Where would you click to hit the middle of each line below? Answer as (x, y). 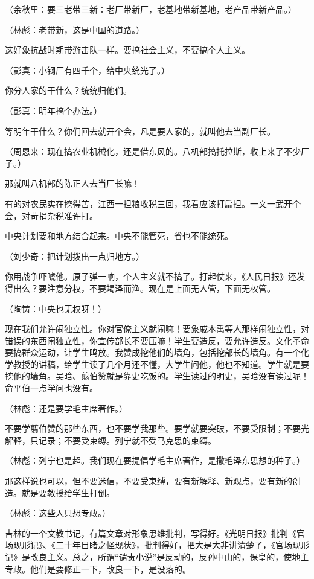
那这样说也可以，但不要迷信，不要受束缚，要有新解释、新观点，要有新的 (149, 481)
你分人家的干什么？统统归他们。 (68, 90)
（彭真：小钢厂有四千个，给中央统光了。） (87, 70)
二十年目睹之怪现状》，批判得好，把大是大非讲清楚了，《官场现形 (182, 545)
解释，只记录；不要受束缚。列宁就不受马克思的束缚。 (111, 440)
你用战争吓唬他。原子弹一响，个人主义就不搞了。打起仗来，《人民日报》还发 (155, 276)
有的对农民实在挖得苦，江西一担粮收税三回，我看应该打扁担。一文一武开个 (153, 203)
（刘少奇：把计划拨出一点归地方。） (75, 256)
